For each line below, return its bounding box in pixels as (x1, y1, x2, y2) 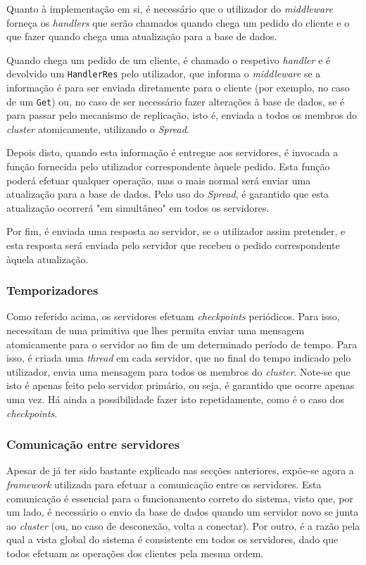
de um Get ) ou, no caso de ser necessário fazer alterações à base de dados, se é (6, 94, 345, 108)
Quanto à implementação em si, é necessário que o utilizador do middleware (6, 1, 333, 15)
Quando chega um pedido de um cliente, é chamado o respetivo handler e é (6, 52, 331, 67)
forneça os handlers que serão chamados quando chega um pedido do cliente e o (6, 15, 350, 30)
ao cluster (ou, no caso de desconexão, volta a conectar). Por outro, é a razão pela (6, 518, 360, 533)
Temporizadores (6, 281, 99, 299)
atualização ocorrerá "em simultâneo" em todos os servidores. (6, 200, 270, 215)
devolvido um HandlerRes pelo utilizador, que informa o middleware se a (6, 66, 321, 81)
